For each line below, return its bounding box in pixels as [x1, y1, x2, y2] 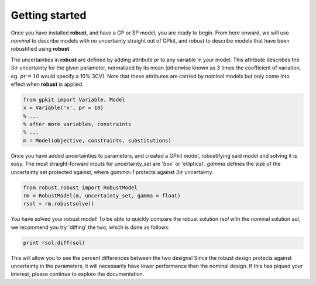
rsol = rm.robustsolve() [23, 200, 95, 207]
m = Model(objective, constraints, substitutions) [23, 137, 172, 144]
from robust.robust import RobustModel [23, 184, 138, 191]
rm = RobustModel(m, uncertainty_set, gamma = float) [23, 192, 181, 199]
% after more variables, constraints [23, 121, 132, 128]
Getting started [11, 9, 87, 22]
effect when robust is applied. [11, 81, 84, 88]
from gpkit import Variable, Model [23, 96, 125, 103]
